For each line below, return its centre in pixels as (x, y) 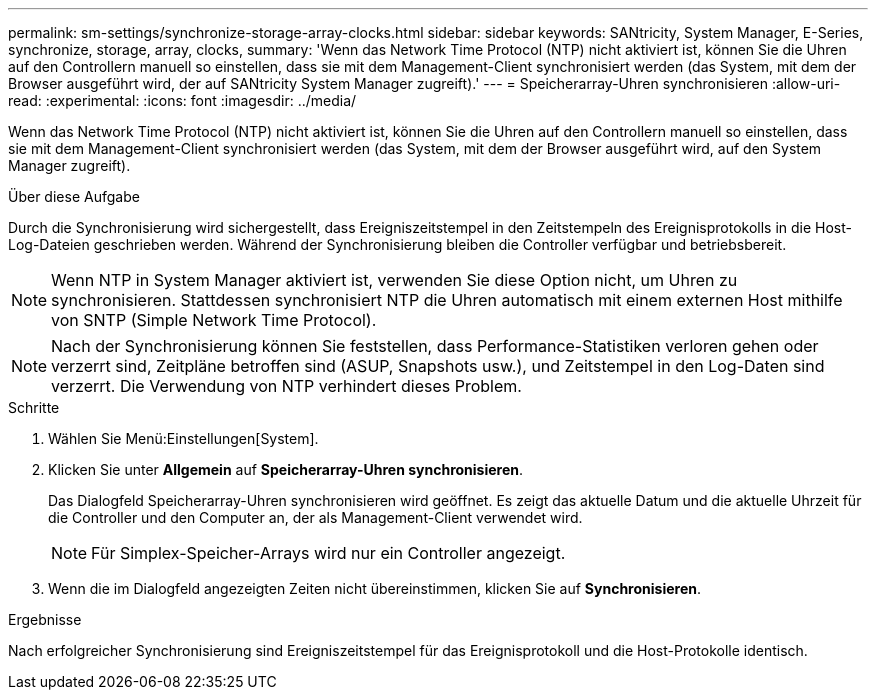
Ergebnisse (45, 619)
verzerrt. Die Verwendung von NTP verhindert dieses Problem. (286, 386)
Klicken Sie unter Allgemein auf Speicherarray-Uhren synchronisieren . (286, 469)
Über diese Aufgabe (74, 196)
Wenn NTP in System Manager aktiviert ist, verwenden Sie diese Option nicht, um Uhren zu (394, 280)
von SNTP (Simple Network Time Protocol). (214, 320)
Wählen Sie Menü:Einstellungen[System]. (183, 438)
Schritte (34, 407)
